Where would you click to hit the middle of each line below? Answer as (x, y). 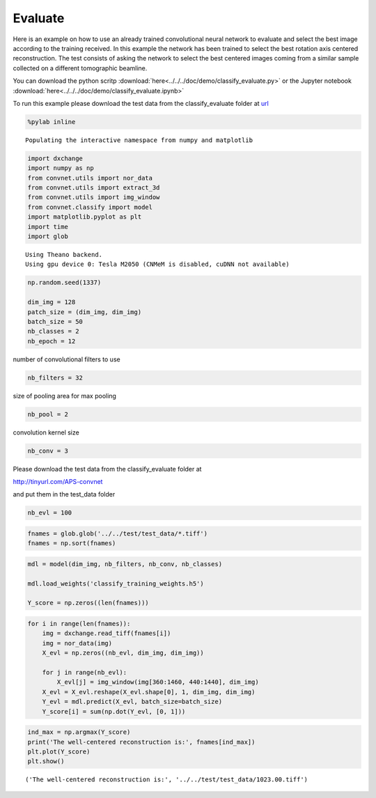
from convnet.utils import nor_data (90, 178)
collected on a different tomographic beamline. (80, 68)
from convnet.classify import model (90, 207)
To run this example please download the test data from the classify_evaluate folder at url (141, 103)
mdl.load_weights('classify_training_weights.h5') (116, 584)
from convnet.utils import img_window (94, 197)
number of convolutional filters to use (67, 359)
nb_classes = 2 (53, 331)
